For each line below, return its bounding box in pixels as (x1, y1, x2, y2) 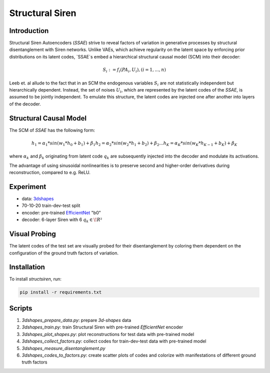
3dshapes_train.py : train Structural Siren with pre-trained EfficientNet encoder (21, 324, 183, 330)
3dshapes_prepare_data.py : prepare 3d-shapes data (21, 317, 131, 323)
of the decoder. (9, 100, 41, 107)
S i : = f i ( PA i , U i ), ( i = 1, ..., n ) (102, 67, 166, 73)
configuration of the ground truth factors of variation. (9, 250, 119, 256)
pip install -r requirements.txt (19, 289, 102, 295)
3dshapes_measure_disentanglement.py (21, 345, 105, 351)
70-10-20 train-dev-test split (21, 202, 80, 208)
